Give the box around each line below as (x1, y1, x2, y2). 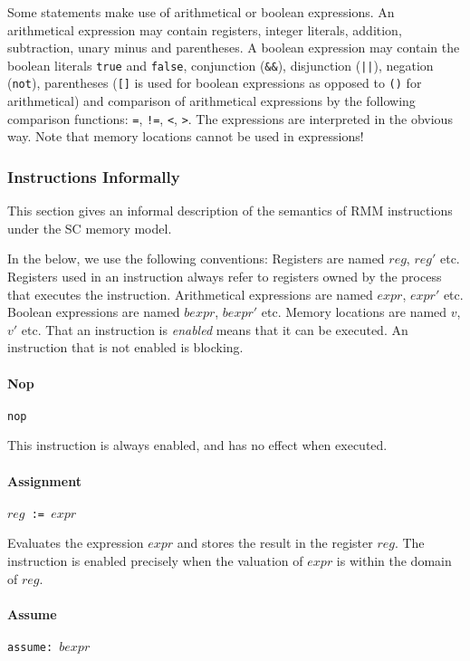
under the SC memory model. (7, 218, 172, 237)
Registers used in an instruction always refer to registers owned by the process (7, 266, 442, 285)
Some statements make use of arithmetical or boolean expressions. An (7, 3, 395, 21)
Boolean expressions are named (7, 302, 180, 321)
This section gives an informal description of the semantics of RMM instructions (7, 201, 453, 220)
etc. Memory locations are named (261, 302, 447, 321)
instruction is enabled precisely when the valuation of (7, 551, 303, 570)
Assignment (7, 471, 82, 490)
